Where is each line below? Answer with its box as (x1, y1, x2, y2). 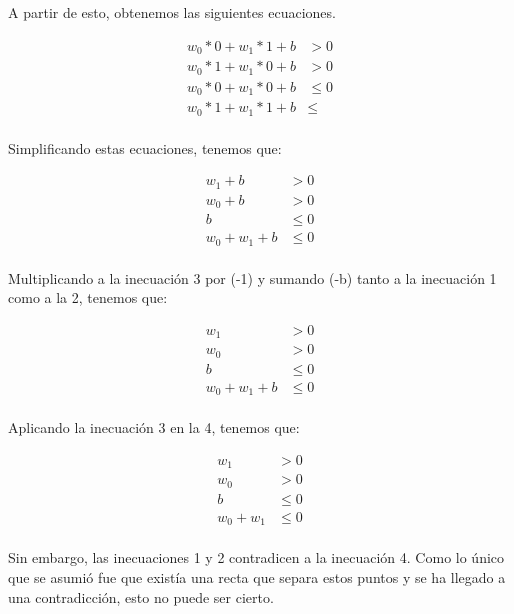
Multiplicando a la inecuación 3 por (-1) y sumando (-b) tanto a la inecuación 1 (8, 267, 497, 288)
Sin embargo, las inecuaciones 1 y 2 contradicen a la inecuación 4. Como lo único (8, 547, 505, 568)
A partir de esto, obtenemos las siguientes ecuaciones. (8, 2, 336, 22)
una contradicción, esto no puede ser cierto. (8, 586, 274, 607)
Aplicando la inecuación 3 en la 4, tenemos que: (8, 417, 300, 438)
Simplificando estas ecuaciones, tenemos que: (8, 137, 282, 158)
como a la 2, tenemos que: (8, 287, 168, 308)
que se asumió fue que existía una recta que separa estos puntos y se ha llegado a (8, 567, 506, 588)
